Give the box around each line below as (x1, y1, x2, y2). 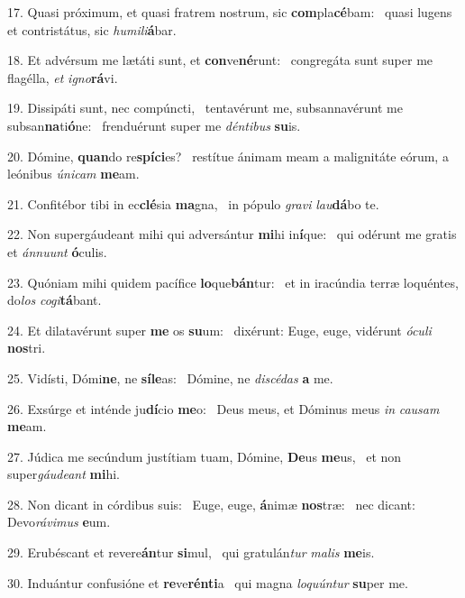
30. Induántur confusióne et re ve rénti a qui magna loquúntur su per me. (7, 573, 408, 592)
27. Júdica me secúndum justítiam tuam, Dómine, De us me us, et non (7, 446, 402, 465)
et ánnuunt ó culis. (7, 242, 107, 261)
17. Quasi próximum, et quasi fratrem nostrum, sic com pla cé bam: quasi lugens (7, 3, 452, 21)
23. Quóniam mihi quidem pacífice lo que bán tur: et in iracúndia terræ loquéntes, (7, 272, 459, 291)
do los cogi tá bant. (7, 290, 102, 309)
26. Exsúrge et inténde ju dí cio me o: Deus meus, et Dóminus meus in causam (7, 399, 440, 418)
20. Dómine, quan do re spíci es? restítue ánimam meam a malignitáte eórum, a (7, 146, 449, 165)
